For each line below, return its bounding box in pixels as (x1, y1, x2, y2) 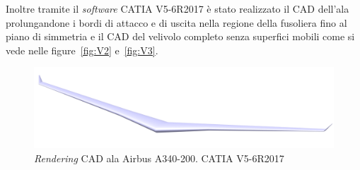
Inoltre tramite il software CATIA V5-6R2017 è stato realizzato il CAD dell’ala (6, 1, 349, 16)
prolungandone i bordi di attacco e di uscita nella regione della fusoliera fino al (6, 15, 347, 30)
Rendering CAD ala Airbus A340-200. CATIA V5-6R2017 (34, 151, 284, 166)
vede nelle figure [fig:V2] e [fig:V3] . (6, 42, 158, 57)
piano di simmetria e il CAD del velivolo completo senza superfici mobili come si (6, 29, 355, 44)
